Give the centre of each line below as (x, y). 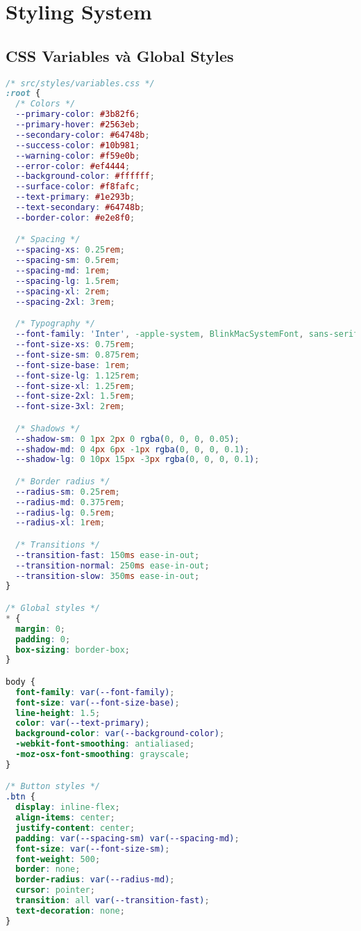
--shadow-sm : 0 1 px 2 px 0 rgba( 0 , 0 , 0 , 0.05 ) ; (127, 439)
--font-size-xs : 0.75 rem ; (75, 345)
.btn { (20, 797)
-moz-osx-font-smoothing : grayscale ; (102, 755)
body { (20, 682)
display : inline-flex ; (68, 807)
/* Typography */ (55, 324)
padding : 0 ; (43, 639)
